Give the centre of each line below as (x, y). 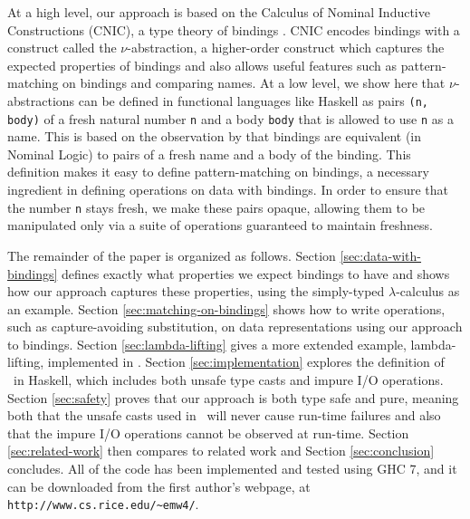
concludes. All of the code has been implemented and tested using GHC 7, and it (232, 469)
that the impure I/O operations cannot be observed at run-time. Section (208, 432)
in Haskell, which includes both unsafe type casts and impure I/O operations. (228, 380)
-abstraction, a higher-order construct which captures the (286, 48)
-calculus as (428, 291)
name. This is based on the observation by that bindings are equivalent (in (215, 136)
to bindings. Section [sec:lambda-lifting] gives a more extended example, (207, 344)
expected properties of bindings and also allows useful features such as (202, 65)
